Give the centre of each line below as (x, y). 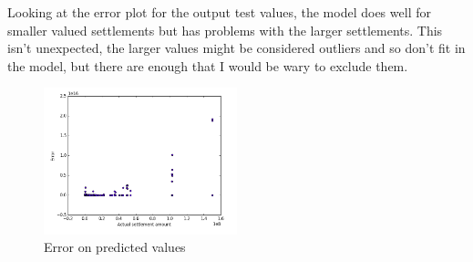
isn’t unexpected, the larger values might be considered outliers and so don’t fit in (236, 48)
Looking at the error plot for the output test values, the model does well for (219, 12)
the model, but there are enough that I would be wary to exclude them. (208, 65)
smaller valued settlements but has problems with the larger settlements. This (225, 30)
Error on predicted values (115, 247)
